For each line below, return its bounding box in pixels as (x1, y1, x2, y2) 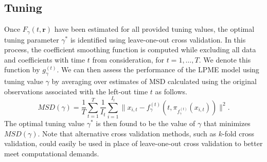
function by (4, 64, 40, 75)
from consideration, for (92, 54, 164, 65)
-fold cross (222, 128, 255, 138)
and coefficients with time (4, 54, 85, 65)
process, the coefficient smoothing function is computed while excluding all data (4, 44, 256, 55)
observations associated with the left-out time (4, 86, 148, 96)
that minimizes (203, 118, 251, 129)
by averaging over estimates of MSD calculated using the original (51, 76, 257, 87)
